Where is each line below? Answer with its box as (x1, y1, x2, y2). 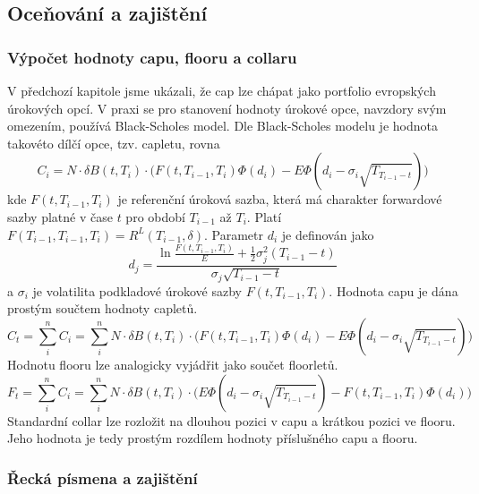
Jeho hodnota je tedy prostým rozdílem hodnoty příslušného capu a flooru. (7, 429, 418, 447)
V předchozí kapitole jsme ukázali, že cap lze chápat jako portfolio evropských (7, 81, 436, 99)
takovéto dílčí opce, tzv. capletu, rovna (7, 133, 220, 152)
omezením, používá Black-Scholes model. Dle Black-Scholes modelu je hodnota (7, 116, 438, 135)
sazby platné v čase (7, 207, 113, 226)
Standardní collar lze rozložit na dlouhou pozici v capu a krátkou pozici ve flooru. (7, 411, 456, 430)
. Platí (246, 207, 282, 226)
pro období (125, 207, 185, 226)
